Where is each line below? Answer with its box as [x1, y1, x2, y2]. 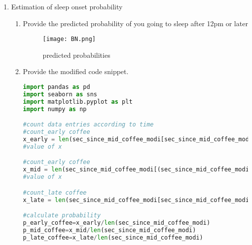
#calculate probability [23, 212, 101, 219]
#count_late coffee [23, 189, 87, 196]
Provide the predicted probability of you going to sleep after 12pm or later [23, 18, 248, 28]
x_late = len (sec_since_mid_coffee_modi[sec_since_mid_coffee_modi [23, 196, 249, 204]
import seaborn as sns [23, 90, 97, 98]
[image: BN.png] [42, 36, 96, 43]
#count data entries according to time [23, 121, 154, 128]
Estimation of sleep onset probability [11, 1, 123, 11]
